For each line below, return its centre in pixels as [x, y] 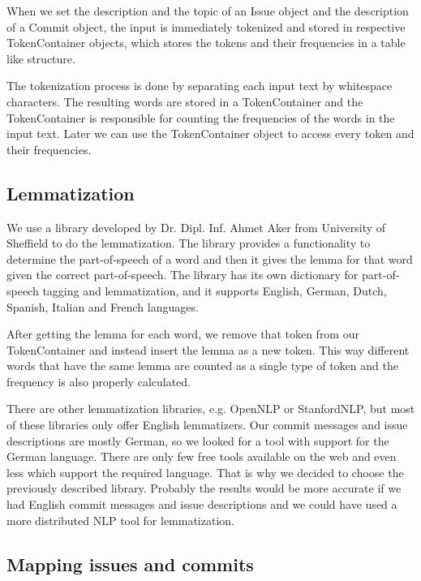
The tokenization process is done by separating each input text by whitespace [200, 86]
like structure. [41, 58]
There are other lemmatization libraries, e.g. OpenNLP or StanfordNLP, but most [211, 409]
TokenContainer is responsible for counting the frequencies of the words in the [201, 117]
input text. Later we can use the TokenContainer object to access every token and [210, 133]
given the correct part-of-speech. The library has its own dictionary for [183, 275]
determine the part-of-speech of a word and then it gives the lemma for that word [210, 258]
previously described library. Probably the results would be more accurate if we [204, 488]
